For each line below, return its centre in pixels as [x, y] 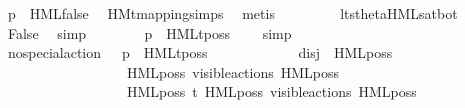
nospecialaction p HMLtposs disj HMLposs [200, 52]
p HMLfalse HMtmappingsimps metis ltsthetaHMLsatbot [232, 13]
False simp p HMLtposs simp [149, 32]
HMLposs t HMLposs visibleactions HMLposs [271, 91]
